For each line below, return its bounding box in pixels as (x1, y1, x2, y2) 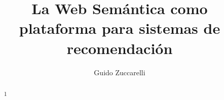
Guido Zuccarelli (94, 67, 145, 77)
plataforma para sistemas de (19, 18, 220, 38)
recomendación (66, 37, 173, 58)
